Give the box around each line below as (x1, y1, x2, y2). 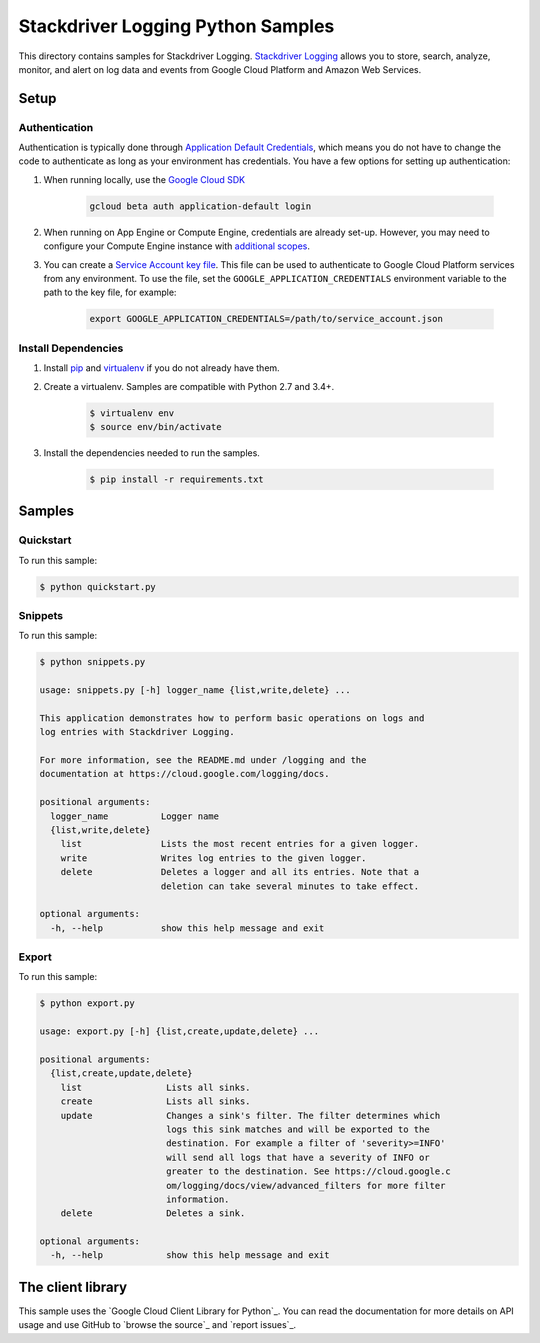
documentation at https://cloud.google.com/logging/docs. (39, 768, 330, 780)
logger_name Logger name (50, 810, 220, 822)
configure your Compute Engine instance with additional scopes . (43, 240, 310, 252)
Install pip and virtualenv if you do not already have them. (43, 362, 280, 374)
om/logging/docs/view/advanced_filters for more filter (165, 1180, 446, 1191)
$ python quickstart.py (39, 581, 157, 592)
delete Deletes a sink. (60, 1208, 246, 1219)
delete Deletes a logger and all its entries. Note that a (60, 866, 420, 878)
